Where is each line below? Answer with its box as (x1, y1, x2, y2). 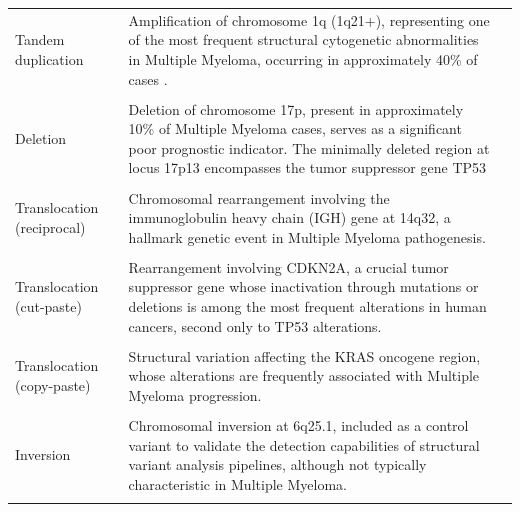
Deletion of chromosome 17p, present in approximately (128, 98, 464, 119)
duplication (15, 48, 84, 69)
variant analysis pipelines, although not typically (128, 454, 427, 475)
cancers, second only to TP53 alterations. (128, 315, 382, 336)
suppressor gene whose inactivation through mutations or (128, 276, 479, 297)
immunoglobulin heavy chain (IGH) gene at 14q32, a (128, 207, 451, 228)
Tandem (15, 29, 65, 50)
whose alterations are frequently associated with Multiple (128, 365, 480, 386)
